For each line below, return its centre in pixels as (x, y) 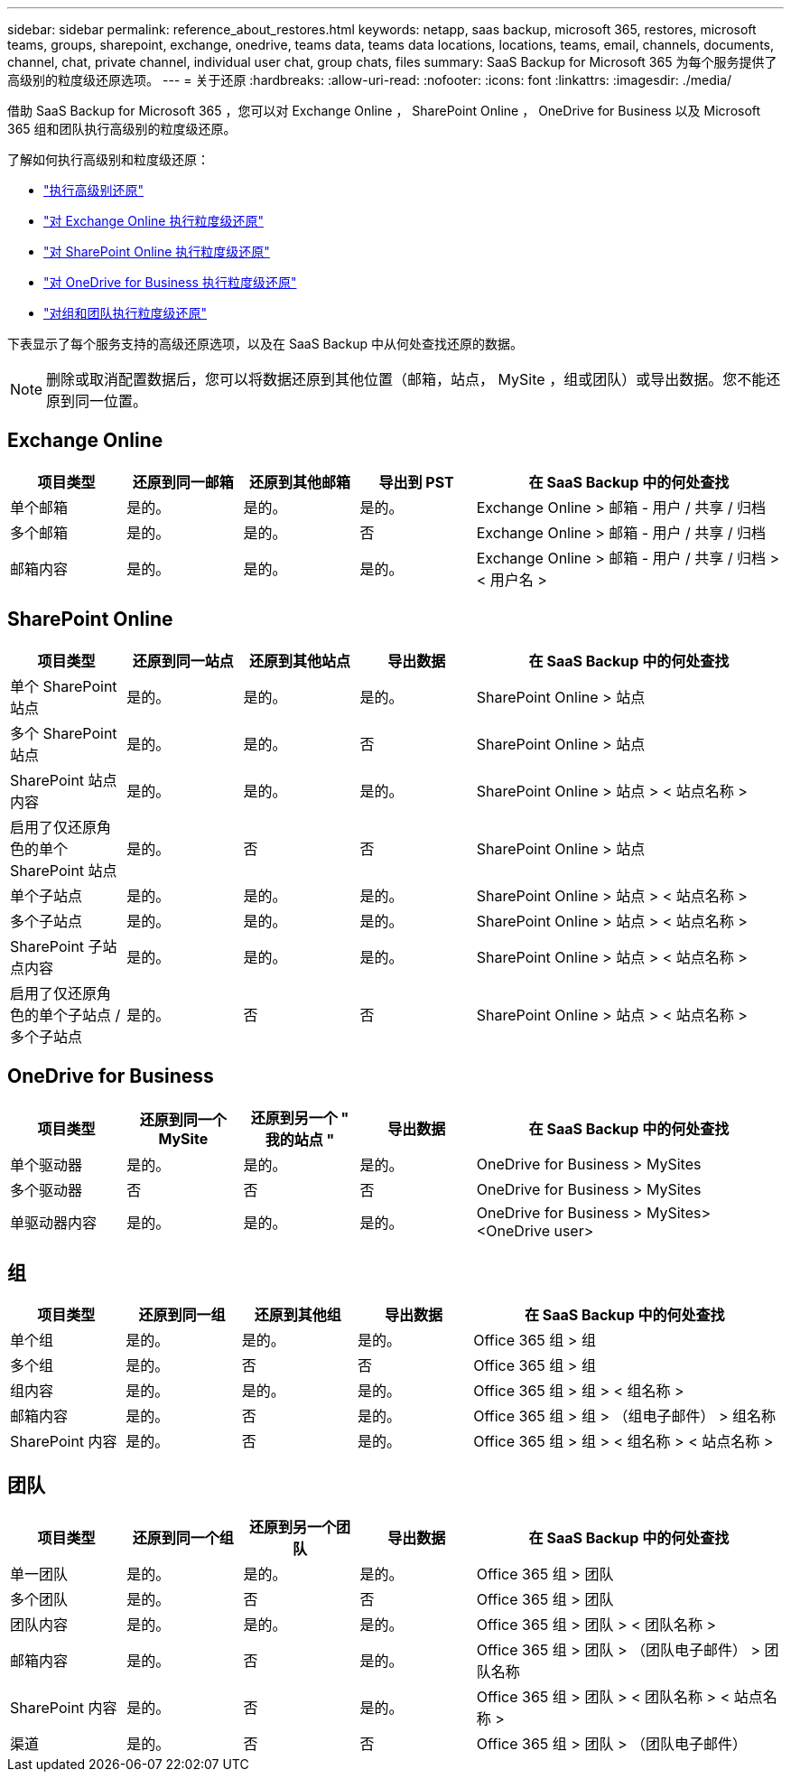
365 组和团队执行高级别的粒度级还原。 (122, 129)
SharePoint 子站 (64, 946)
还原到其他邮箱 (299, 482)
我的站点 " (300, 1139)
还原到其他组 (298, 1315)
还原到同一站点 (183, 661)
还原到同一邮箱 (183, 482)
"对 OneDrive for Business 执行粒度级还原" (170, 282)
